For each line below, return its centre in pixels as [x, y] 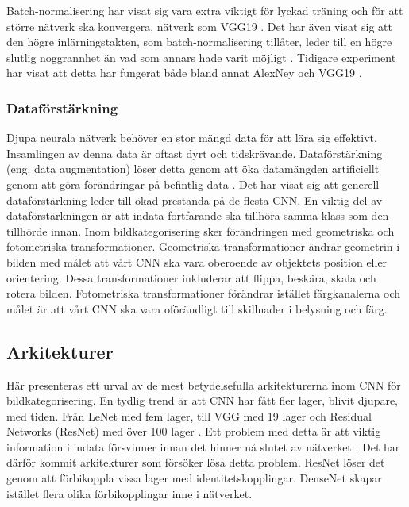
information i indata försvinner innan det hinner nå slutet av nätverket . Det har [203, 446]
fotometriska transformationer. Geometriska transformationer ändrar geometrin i [203, 246]
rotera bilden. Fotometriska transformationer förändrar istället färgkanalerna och [203, 293]
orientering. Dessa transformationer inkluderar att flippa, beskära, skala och [191, 277]
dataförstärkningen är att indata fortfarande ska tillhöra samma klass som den [198, 215]
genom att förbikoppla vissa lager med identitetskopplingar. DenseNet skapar [194, 478]
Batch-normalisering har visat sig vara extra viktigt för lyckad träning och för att [205, 10]
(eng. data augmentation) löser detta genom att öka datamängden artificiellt [193, 169]
